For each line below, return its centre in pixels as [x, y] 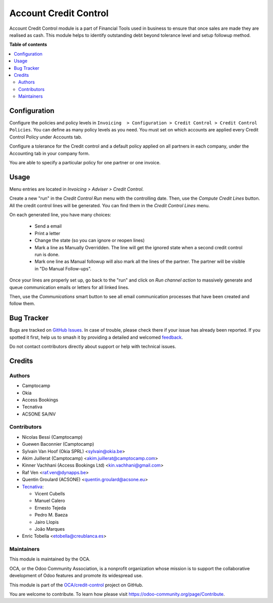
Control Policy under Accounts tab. [46, 137]
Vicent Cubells [50, 493]
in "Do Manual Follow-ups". [63, 268]
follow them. [22, 304]
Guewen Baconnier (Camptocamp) [58, 444]
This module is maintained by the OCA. [50, 559]
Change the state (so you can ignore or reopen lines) [90, 241]
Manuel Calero [50, 501]
